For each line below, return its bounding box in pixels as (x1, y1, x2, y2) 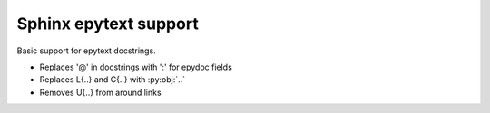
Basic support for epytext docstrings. (16, 45, 156, 56)
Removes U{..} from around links (39, 87, 162, 98)
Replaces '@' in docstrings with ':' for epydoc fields (39, 61, 233, 72)
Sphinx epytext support (16, 14, 199, 33)
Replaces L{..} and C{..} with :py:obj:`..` (39, 74, 186, 85)
